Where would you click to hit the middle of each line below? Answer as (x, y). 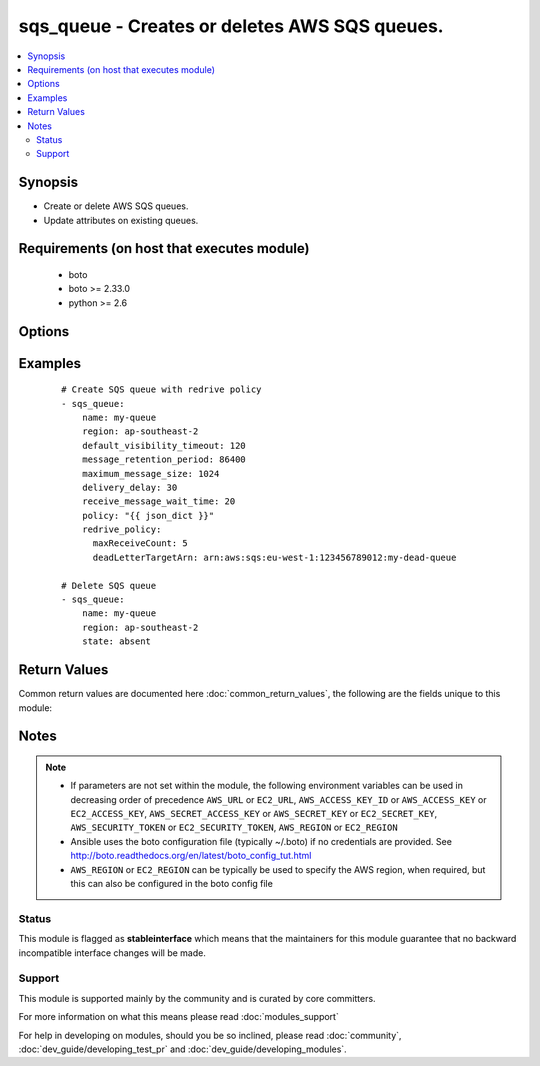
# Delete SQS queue (109, 585)
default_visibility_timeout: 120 (164, 445)
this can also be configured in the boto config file (172, 884)
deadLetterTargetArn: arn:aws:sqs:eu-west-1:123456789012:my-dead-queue (274, 557)
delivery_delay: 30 (129, 487)
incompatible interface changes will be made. (112, 952)
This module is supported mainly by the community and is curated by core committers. (197, 998)
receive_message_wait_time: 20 (158, 501)
